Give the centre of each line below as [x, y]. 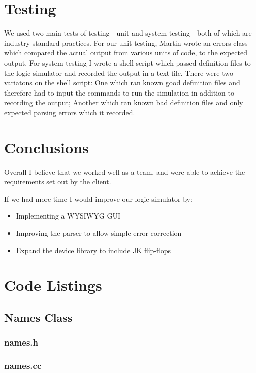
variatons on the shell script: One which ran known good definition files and [122, 83]
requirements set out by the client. [58, 182]
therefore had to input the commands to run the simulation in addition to [119, 92]
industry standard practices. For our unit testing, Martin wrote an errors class [126, 42]
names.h [21, 342]
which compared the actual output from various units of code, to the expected [126, 53]
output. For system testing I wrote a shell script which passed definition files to [127, 62]
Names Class [38, 317]
